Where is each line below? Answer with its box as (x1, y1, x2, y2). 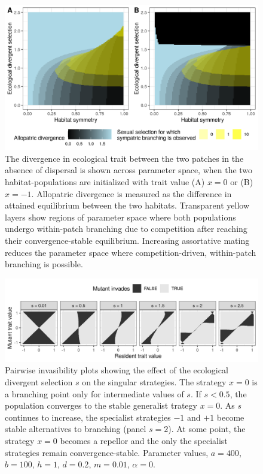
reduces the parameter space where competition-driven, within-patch (5, 246, 256, 258)
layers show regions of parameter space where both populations (5, 210, 236, 223)
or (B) (230, 176, 253, 188)
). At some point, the (168, 422, 246, 435)
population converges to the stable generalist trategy (5, 399, 197, 412)
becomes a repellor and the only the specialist (60, 434, 228, 447)
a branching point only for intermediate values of (5, 387, 184, 400)
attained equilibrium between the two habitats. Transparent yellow (5, 199, 250, 212)
